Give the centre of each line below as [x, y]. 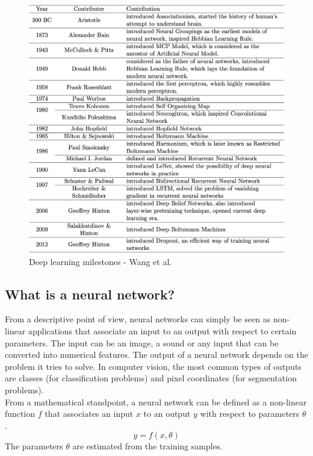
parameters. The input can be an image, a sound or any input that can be [142, 342]
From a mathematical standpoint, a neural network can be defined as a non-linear [156, 401]
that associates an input [89, 414]
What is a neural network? [90, 294]
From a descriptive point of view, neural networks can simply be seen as [138, 319]
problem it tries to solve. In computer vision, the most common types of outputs [153, 366]
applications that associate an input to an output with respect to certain [162, 330]
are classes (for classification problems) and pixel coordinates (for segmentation [151, 378]
